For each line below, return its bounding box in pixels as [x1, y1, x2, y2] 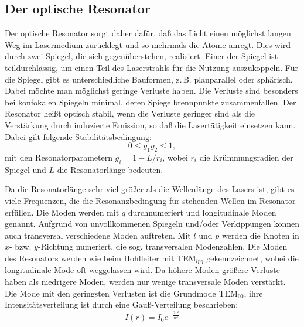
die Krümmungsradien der [199, 151, 293, 163]
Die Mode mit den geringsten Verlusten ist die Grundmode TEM [5, 287, 238, 299]
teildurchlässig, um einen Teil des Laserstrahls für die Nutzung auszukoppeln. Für [5, 61, 298, 73]
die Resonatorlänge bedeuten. [57, 163, 163, 175]
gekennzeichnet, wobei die [206, 251, 299, 264]
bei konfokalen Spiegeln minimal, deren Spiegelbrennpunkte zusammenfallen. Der [5, 96, 296, 108]
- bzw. [9, 240, 32, 253]
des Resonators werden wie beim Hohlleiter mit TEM [5, 251, 196, 264]
